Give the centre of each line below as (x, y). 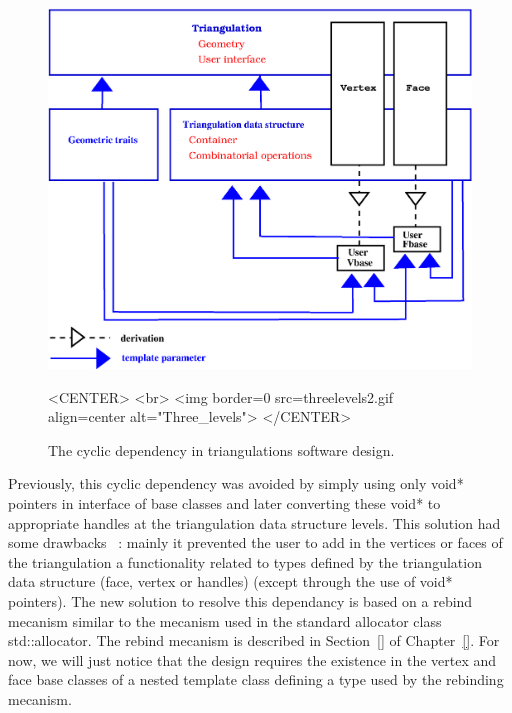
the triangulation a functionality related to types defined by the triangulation (245, 561)
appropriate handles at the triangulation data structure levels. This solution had (254, 522)
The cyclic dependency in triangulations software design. (221, 449)
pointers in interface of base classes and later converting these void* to (224, 502)
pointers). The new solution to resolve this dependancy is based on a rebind (240, 600)
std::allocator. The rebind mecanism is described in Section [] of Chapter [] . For (254, 640)
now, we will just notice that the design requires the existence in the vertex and (252, 659)
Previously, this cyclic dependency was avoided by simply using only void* (236, 483)
